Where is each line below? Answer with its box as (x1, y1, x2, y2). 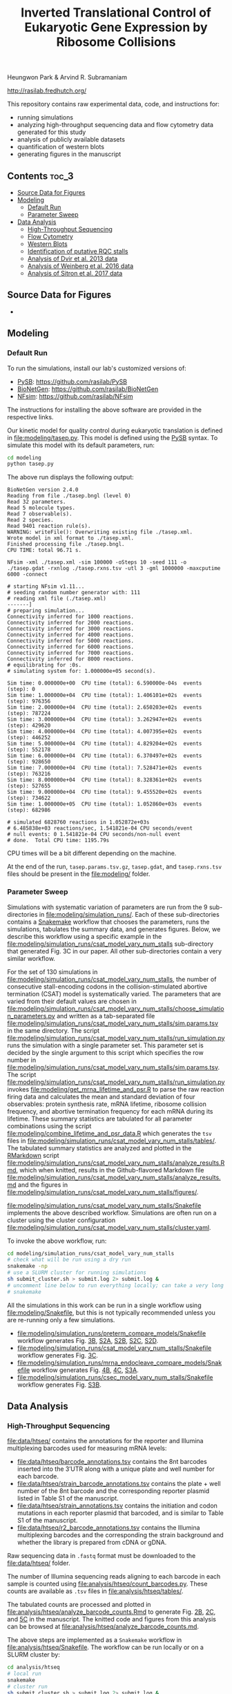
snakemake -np (7, 1263, 48, 1270)
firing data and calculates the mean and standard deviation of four (7, 1092, 195, 1101)
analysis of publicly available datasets (17, 135, 126, 144)
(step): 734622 (7, 794, 51, 802)
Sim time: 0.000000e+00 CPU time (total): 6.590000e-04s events (7, 680, 202, 687)
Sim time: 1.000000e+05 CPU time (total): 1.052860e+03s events (7, 801, 202, 808)
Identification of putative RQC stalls (27, 247, 128, 255)
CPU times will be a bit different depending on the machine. (7, 849, 177, 857)
